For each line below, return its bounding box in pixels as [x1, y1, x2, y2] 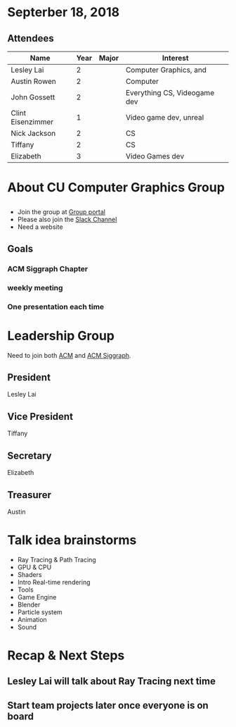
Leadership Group [7, 328, 114, 344]
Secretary [7, 449, 52, 461]
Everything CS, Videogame [125, 88, 215, 97]
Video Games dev [125, 151, 185, 161]
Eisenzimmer [11, 117, 54, 127]
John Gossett [11, 92, 55, 102]
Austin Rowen [11, 77, 56, 86]
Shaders [17, 570, 42, 578]
